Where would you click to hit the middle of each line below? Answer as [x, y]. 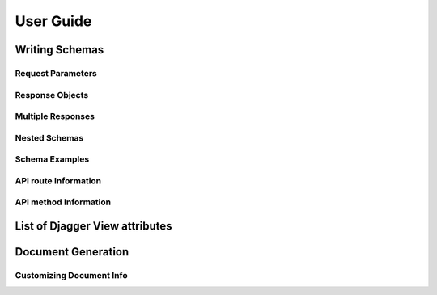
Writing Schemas [59, 50]
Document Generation [72, 252]
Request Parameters [56, 73]
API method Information [63, 202]
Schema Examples [52, 159]
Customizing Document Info [72, 275]
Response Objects [52, 95]
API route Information [58, 180]
